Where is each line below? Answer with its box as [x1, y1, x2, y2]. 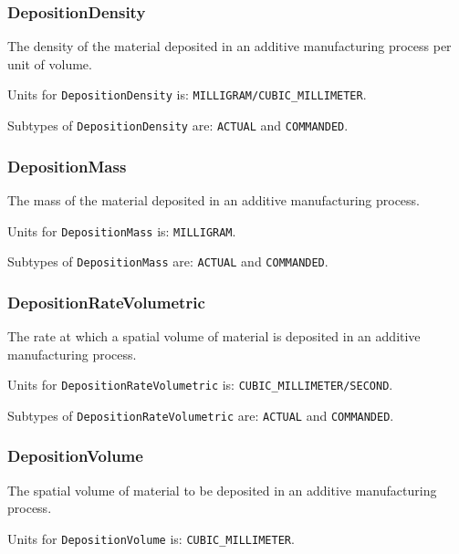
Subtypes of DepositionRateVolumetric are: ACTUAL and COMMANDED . [7, 405, 394, 424]
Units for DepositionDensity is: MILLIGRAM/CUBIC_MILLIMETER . [7, 85, 367, 104]
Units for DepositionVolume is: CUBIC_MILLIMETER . [7, 528, 295, 548]
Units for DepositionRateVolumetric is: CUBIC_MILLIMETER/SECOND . [7, 375, 393, 394]
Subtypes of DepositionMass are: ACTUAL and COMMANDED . [7, 252, 329, 271]
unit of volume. [7, 54, 92, 73]
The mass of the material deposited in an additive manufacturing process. [7, 190, 421, 209]
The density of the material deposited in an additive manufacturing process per [7, 37, 452, 56]
